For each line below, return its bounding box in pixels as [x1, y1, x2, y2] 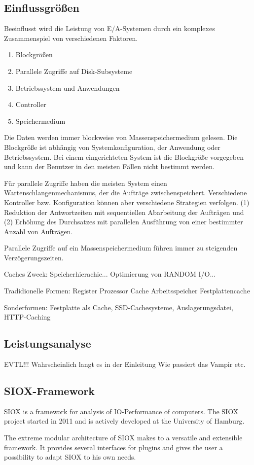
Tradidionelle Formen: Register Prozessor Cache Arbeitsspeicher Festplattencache [4, 286, 250, 296]
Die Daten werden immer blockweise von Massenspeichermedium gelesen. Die [4, 132, 238, 143]
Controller [15, 99, 46, 109]
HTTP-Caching [4, 312, 51, 322]
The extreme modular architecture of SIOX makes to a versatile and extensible [4, 432, 243, 443]
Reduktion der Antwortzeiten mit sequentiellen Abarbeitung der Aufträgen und [4, 207, 244, 217]
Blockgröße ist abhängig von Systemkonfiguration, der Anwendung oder [4, 142, 220, 152]
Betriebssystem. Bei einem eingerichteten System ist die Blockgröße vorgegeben [4, 151, 244, 162]
